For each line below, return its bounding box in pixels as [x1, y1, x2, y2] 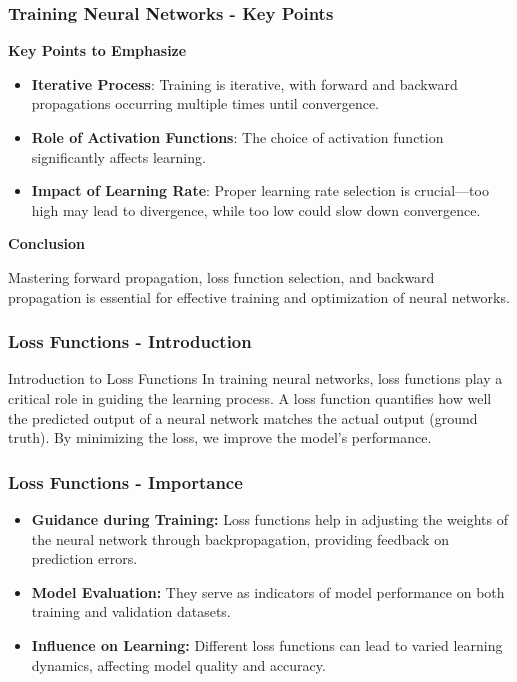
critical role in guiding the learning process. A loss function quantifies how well [8, 387, 492, 408]
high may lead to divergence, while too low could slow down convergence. [31, 199, 481, 220]
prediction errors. [31, 548, 138, 569]
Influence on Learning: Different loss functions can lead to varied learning [31, 634, 503, 655]
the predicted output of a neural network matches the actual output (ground [8, 407, 478, 428]
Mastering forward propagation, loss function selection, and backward [8, 266, 435, 287]
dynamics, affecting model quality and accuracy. [31, 654, 326, 675]
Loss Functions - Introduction [8, 329, 252, 354]
